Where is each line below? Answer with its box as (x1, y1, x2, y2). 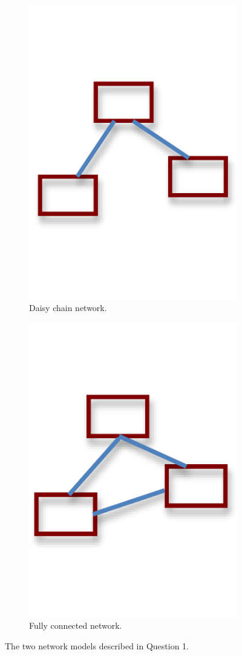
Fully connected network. (29, 619, 122, 632)
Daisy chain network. (29, 301, 107, 314)
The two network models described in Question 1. (5, 639, 189, 652)
